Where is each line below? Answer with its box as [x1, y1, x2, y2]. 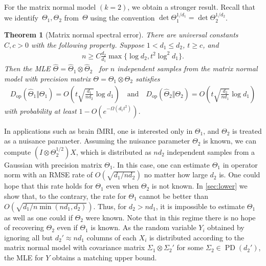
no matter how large [144, 169, 208, 180]
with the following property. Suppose [31, 39, 144, 50]
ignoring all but [4, 232, 53, 242]
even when [106, 180, 139, 191]
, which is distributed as [76, 146, 151, 157]
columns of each [86, 232, 137, 242]
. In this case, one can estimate [113, 159, 210, 170]
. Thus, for [93, 200, 127, 211]
